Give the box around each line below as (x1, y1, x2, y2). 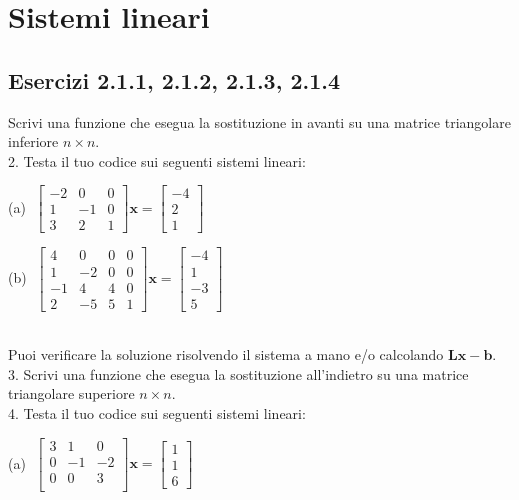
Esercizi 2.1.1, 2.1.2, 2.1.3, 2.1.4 (8, 64, 341, 95)
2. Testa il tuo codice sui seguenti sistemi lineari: (8, 150, 306, 171)
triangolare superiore (8, 383, 135, 404)
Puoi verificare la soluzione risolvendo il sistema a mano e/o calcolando (8, 344, 444, 365)
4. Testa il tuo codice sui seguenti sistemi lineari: (8, 402, 306, 423)
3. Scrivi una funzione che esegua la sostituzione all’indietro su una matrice (8, 363, 469, 384)
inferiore (8, 131, 59, 152)
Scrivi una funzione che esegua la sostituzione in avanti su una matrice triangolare (8, 111, 511, 132)
